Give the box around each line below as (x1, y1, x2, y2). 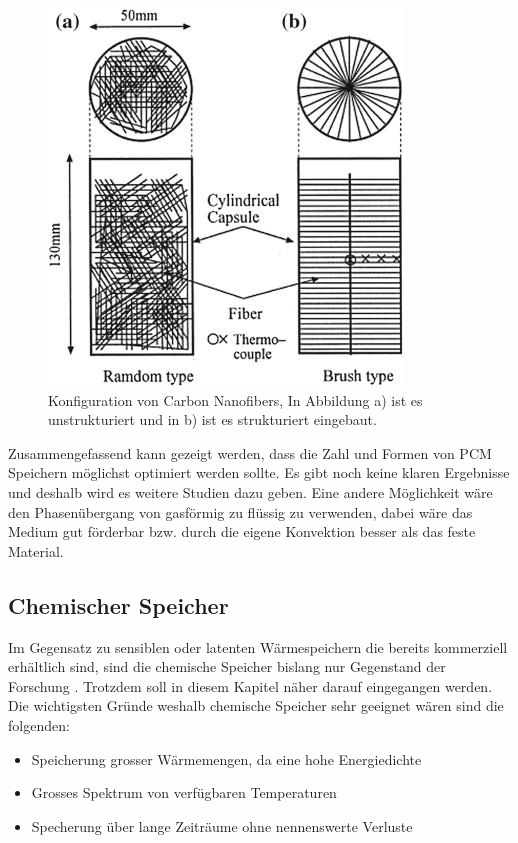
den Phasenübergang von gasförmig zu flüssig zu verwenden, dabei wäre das (8, 501, 473, 522)
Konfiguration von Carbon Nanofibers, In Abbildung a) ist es (48, 389, 423, 410)
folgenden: (8, 714, 70, 735)
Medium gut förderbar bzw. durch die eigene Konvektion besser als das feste (8, 521, 476, 542)
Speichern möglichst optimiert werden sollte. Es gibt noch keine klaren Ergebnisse (8, 462, 510, 483)
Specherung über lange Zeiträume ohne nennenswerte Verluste (31, 815, 413, 836)
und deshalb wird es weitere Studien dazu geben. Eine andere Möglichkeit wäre (8, 481, 493, 502)
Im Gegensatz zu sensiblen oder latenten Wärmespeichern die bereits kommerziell (8, 636, 508, 657)
